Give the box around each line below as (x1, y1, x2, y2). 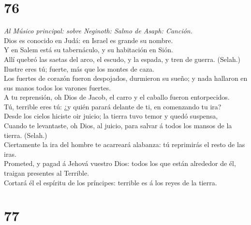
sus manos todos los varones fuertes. (4, 82, 111, 92)
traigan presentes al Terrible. (4, 168, 89, 178)
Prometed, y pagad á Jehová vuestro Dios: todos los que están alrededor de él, (4, 158, 236, 168)
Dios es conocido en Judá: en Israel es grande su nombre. (4, 35, 173, 45)
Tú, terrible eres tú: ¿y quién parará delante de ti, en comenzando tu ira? (4, 101, 221, 111)
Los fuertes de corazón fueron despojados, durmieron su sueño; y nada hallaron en (4, 73, 248, 83)
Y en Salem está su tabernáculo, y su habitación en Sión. (4, 45, 173, 55)
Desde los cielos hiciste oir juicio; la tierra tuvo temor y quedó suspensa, (4, 111, 218, 121)
